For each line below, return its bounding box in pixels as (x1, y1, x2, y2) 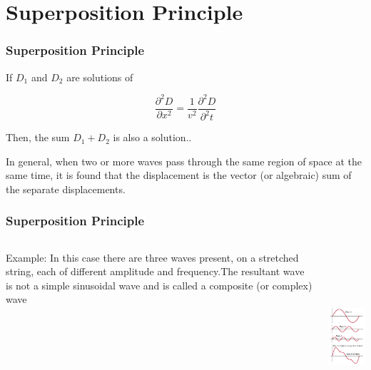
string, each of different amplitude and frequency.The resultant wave (6, 264, 305, 279)
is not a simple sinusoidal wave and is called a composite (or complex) (6, 277, 312, 292)
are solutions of (66, 69, 133, 84)
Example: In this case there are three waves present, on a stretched (6, 250, 299, 264)
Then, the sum (6, 130, 70, 145)
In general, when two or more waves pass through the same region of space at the (6, 153, 362, 168)
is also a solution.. (113, 130, 192, 145)
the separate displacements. (6, 181, 126, 196)
